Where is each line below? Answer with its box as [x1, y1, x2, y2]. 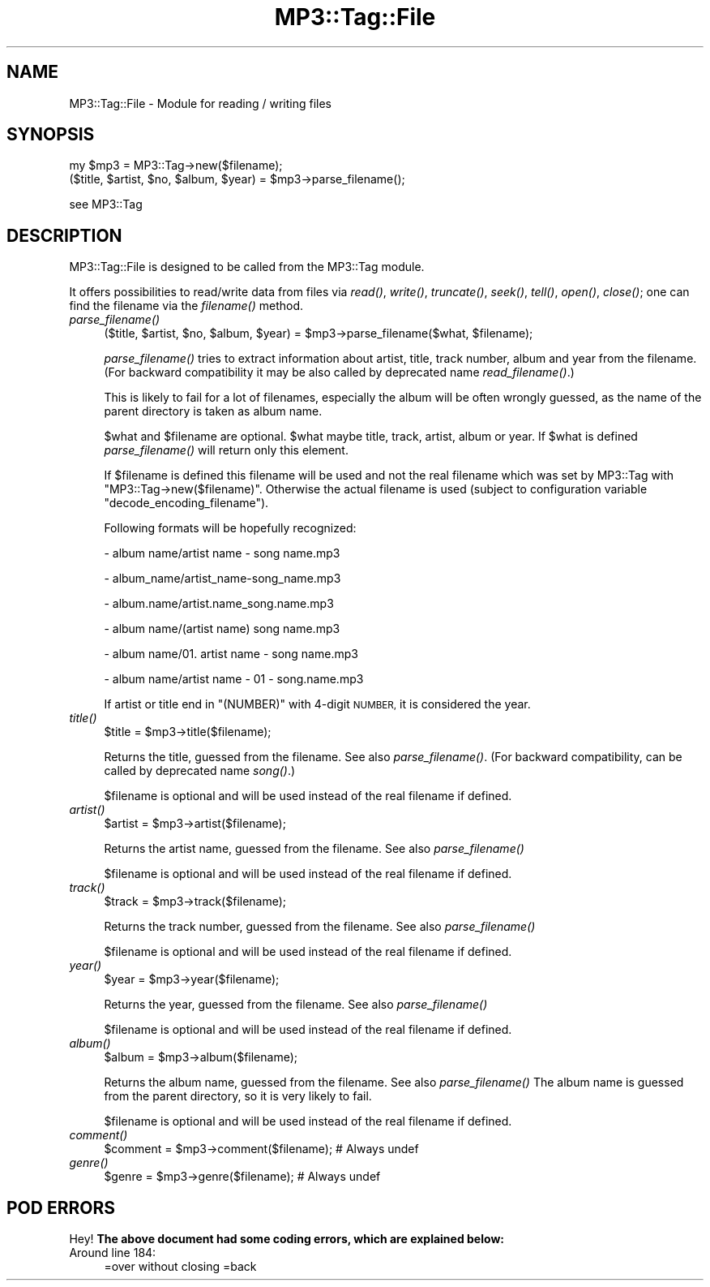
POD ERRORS [6, 1197, 115, 1218]
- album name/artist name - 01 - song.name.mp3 [104, 672, 364, 687]
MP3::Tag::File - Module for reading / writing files [69, 96, 331, 110]
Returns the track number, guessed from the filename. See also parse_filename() [104, 919, 536, 934]
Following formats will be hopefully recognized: [104, 521, 357, 536]
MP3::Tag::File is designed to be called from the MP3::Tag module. [69, 260, 425, 274]
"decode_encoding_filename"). [104, 496, 269, 510]
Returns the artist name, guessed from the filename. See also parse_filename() [104, 841, 524, 856]
